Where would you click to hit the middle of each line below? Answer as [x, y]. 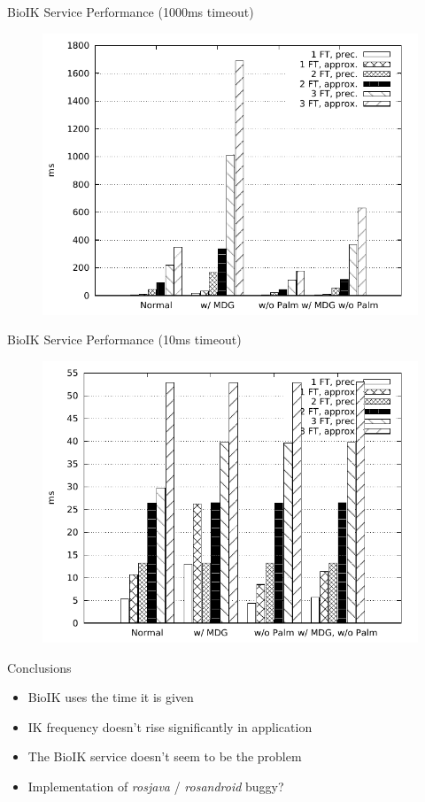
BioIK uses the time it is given [111, 697]
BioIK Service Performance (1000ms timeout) [131, 12]
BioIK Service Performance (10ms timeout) [124, 339]
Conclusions [39, 667]
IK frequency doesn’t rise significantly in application [170, 726]
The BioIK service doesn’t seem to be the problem [165, 756]
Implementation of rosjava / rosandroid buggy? [156, 787]
